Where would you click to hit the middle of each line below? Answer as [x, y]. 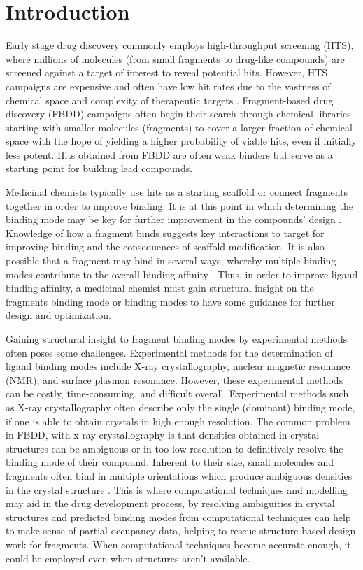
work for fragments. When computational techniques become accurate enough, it [178, 544]
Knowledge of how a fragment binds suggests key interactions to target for [165, 233]
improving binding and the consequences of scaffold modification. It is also [165, 247]
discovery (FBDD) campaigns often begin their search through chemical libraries [178, 114]
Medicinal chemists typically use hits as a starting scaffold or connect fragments [177, 192]
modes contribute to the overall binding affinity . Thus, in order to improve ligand [182, 274]
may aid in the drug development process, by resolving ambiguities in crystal [170, 503]
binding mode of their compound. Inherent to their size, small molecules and [170, 462]
